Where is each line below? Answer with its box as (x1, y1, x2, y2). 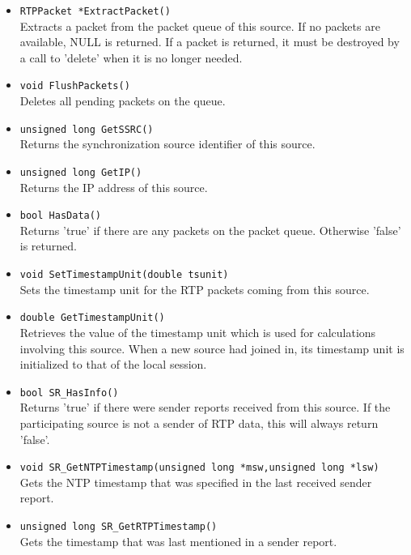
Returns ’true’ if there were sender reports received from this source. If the (19, 399, 391, 416)
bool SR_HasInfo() (19, 386, 119, 399)
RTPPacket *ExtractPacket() (19, 6, 171, 17)
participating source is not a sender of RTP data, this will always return (19, 414, 379, 431)
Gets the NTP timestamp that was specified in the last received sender (19, 473, 372, 490)
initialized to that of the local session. (19, 356, 207, 373)
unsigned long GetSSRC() (19, 123, 154, 135)
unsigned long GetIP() (19, 166, 142, 178)
